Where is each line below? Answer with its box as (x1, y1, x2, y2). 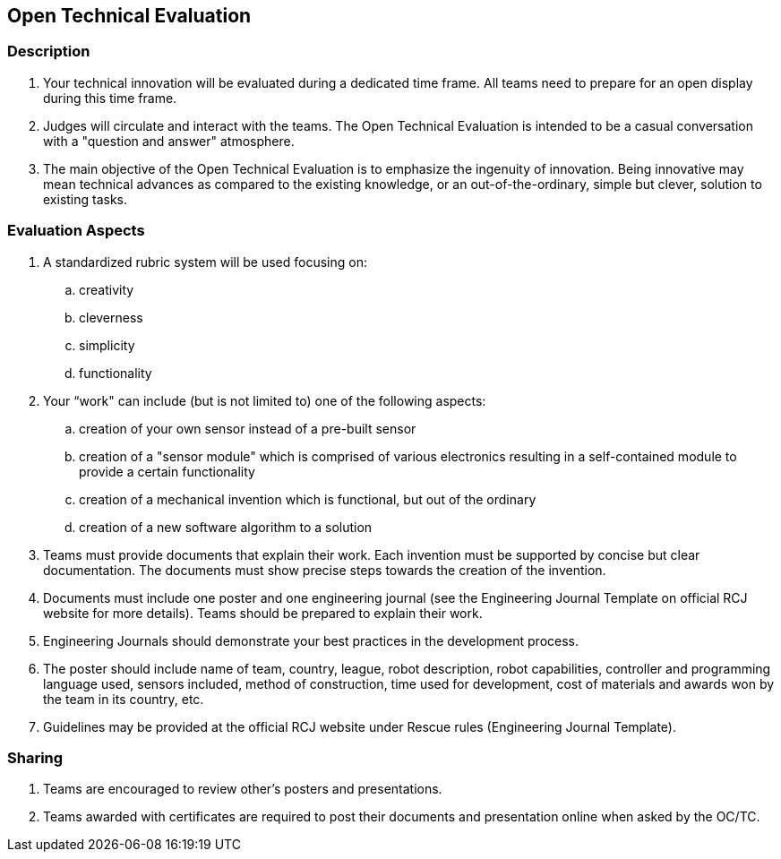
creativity (79, 281, 134, 297)
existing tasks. (43, 191, 128, 207)
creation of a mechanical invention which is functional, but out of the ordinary (79, 491, 536, 507)
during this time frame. (43, 90, 177, 106)
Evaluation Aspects (7, 221, 145, 240)
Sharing (7, 748, 64, 767)
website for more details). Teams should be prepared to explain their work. (43, 605, 483, 621)
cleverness (79, 309, 143, 325)
